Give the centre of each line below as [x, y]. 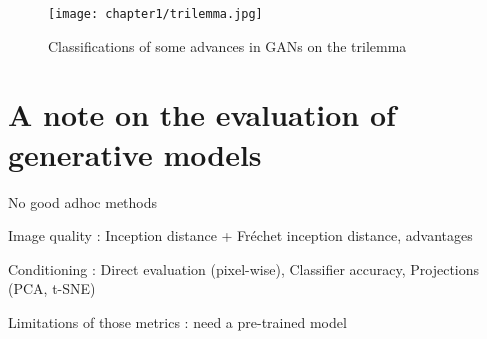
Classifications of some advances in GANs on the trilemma [227, 45]
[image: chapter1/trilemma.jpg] [155, 14]
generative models [135, 153]
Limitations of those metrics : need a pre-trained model [177, 321]
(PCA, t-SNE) [52, 288]
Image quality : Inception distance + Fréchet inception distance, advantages [240, 235]
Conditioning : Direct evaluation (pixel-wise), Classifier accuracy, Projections [244, 268]
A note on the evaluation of [202, 114]
